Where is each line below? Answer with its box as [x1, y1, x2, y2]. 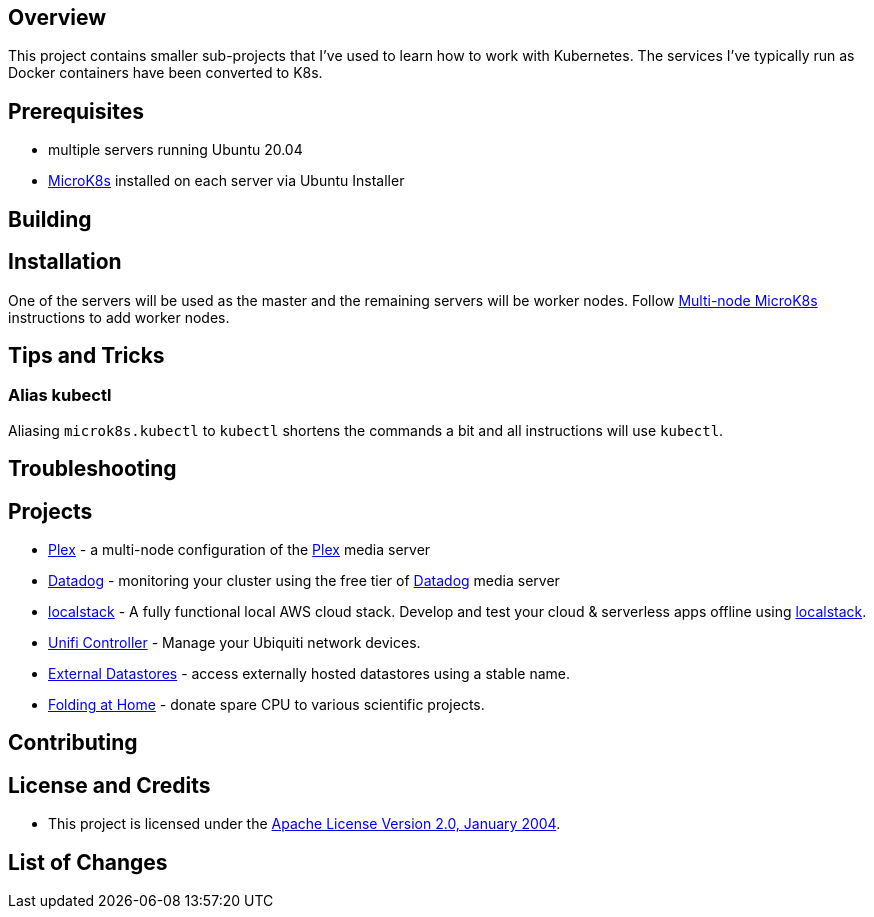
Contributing [8, 730, 138, 756]
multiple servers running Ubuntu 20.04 [48, 141, 303, 159]
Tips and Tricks [8, 342, 165, 368]
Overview [8, 5, 107, 30]
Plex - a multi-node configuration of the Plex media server [48, 541, 431, 559]
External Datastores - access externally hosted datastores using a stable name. [48, 665, 570, 683]
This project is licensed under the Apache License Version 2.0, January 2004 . [48, 815, 561, 833]
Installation [8, 249, 122, 275]
